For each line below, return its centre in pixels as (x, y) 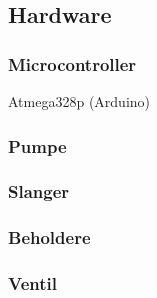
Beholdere (49, 237)
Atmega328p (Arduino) (79, 101)
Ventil (32, 283)
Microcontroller (72, 63)
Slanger (39, 191)
